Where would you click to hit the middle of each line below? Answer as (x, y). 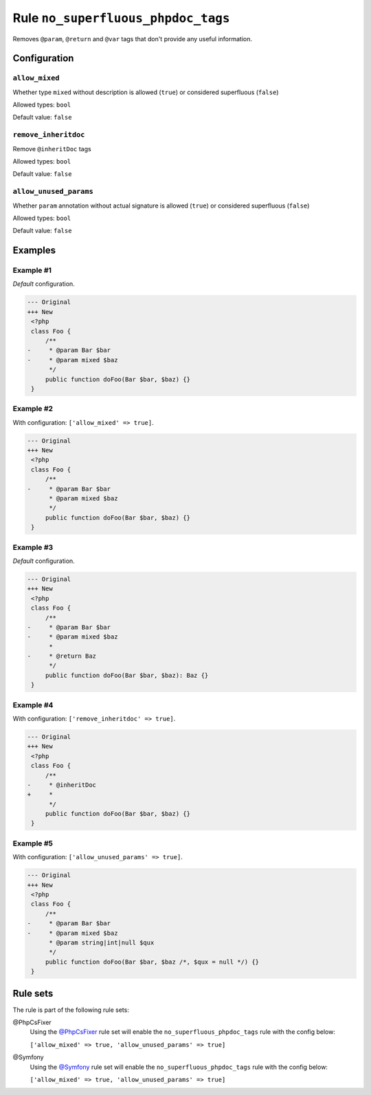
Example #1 (32, 270)
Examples (34, 251)
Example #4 (33, 705)
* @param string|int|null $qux (102, 942)
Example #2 (33, 409)
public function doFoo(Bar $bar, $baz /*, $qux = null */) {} (152, 962)
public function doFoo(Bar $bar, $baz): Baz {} (127, 675)
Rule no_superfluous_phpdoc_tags (121, 18)
